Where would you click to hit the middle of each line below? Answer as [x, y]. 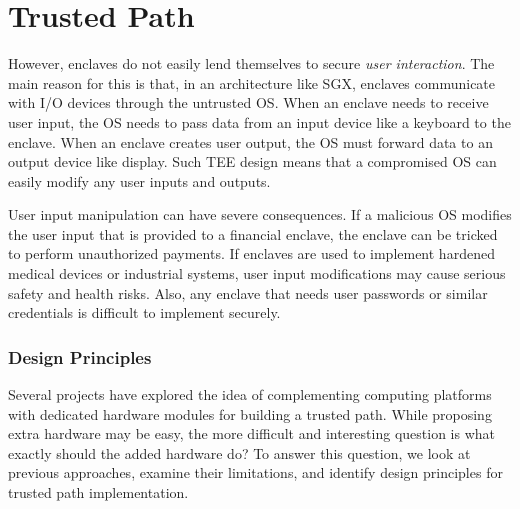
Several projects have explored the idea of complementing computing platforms [250, 394]
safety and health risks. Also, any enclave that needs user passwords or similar [248, 292]
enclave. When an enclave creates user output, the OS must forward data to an [250, 141]
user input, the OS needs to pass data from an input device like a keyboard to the [259, 121]
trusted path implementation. [98, 492]
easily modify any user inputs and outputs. [139, 180]
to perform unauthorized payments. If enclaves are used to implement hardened [251, 253]
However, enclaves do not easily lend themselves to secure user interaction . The [251, 63]
